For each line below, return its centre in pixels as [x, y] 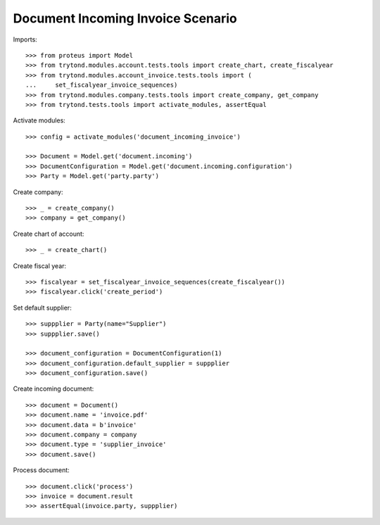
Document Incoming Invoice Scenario [125, 18]
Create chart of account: [49, 234]
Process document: [41, 470]
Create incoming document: [53, 389]
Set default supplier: [42, 308]
